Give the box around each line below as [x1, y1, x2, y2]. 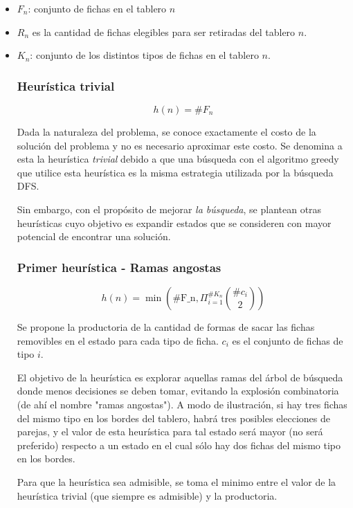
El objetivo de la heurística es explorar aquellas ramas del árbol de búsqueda [17, 370, 343, 384]
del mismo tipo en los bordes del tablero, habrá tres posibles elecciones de [17, 410, 330, 425]
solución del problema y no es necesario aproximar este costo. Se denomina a [17, 138, 343, 152]
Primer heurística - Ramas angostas [17, 258, 221, 275]
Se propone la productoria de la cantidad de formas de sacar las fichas [17, 319, 315, 334]
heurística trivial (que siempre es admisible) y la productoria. [17, 488, 278, 502]
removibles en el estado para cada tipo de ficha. [17, 333, 219, 347]
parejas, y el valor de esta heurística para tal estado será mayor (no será [17, 424, 323, 439]
